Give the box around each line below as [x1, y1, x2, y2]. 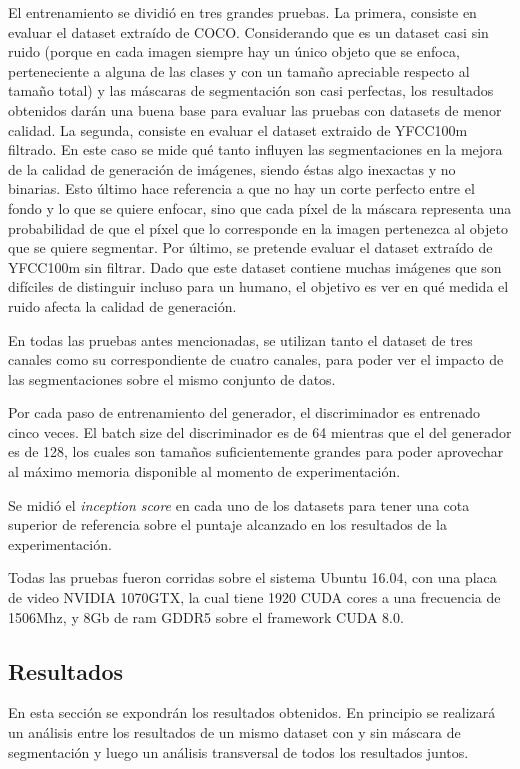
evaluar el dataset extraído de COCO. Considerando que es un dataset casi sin [8, 21, 489, 42]
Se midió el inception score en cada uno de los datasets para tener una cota [8, 494, 470, 515]
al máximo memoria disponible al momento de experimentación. [8, 461, 401, 482]
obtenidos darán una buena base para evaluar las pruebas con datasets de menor [8, 99, 502, 120]
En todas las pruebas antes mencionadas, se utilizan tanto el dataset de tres [8, 329, 473, 350]
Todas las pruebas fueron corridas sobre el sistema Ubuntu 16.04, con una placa [8, 567, 497, 588]
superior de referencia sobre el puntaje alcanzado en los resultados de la [8, 514, 447, 535]
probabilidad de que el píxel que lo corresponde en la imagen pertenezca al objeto [8, 217, 508, 238]
